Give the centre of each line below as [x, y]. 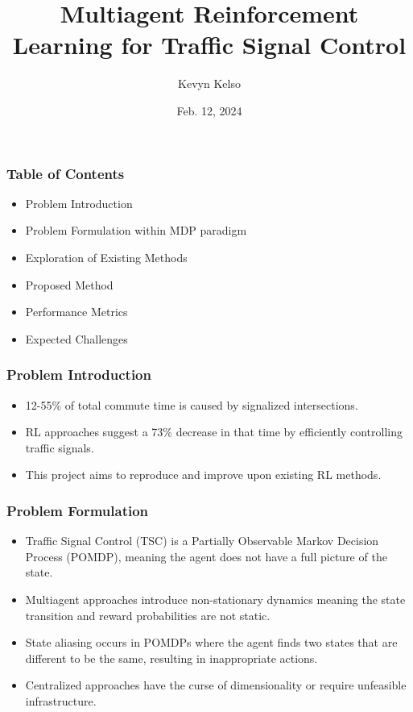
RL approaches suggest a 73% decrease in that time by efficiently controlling [214, 432]
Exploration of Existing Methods [106, 257]
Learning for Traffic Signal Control [209, 45]
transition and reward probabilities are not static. [148, 615]
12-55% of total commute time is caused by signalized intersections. [192, 404]
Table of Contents [66, 173]
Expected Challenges [76, 338]
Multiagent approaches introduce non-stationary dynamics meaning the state [215, 599]
